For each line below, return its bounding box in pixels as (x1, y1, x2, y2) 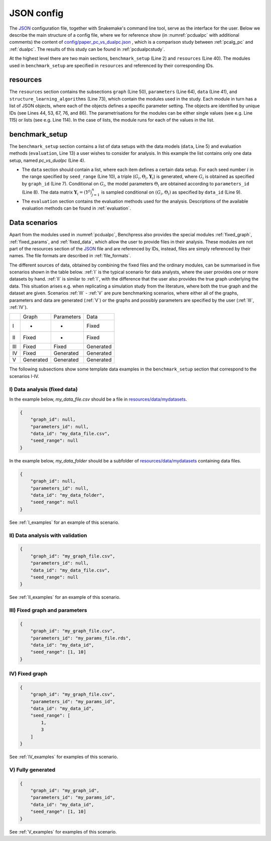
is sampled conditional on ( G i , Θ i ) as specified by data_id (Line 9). (101, 189, 242, 196)
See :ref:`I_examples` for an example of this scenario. (9, 519, 120, 525)
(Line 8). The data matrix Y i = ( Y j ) (22, 189, 92, 196)
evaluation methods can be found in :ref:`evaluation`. (22, 205, 131, 211)
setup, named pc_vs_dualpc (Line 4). (9, 157, 85, 163)
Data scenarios (9, 219, 58, 227)
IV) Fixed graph (9, 670, 48, 677)
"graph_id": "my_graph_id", (30, 787, 100, 793)
